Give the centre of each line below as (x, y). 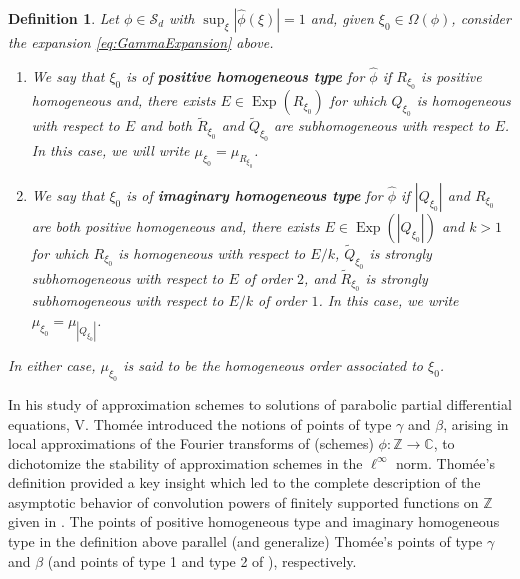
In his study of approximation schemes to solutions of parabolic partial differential (260, 403)
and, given (342, 18)
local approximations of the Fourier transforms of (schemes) (191, 443)
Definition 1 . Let (63, 18)
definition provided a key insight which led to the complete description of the (244, 482)
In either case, (52, 365)
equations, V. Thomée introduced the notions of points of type (200, 423)
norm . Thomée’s (445, 462)
